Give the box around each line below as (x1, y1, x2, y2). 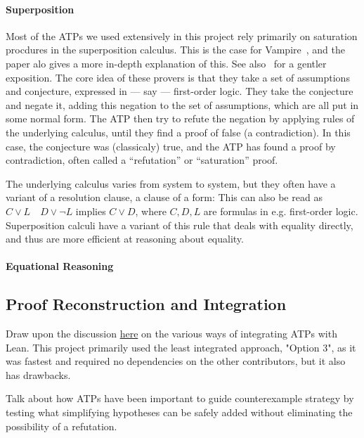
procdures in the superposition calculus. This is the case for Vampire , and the (6, 42, 345, 57)
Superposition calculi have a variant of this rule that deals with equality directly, (6, 217, 353, 232)
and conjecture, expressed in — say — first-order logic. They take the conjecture (6, 84, 353, 98)
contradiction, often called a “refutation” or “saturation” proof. (6, 153, 278, 167)
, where (135, 203, 167, 218)
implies (75, 203, 106, 218)
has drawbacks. (6, 367, 71, 382)
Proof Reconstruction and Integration (6, 293, 287, 315)
